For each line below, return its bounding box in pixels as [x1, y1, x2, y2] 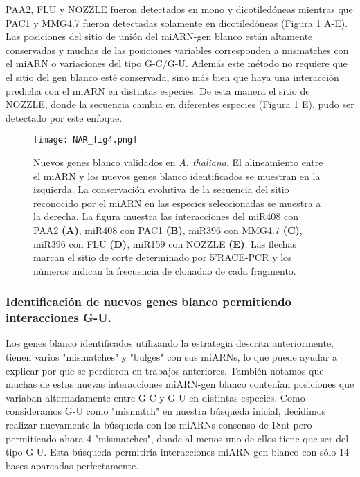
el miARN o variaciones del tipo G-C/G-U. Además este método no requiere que [6, 56, 348, 71]
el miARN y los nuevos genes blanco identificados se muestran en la [33, 168, 321, 183]
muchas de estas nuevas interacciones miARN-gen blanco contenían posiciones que [6, 377, 354, 391]
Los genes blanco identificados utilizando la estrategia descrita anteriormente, [6, 336, 334, 350]
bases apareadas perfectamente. [6, 458, 139, 472]
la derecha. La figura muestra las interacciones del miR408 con [33, 209, 299, 224]
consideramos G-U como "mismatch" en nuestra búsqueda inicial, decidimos [6, 404, 326, 418]
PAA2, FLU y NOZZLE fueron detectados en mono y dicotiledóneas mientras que [6, 2, 353, 16]
